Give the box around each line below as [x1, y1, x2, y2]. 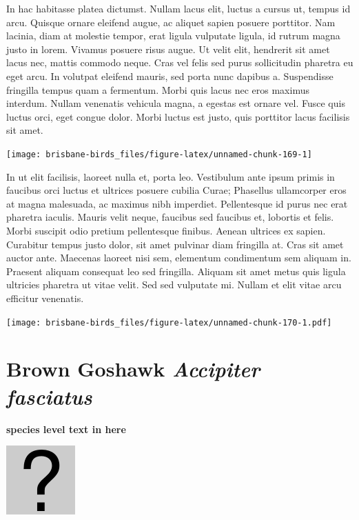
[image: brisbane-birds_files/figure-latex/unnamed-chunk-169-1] [6, 149, 312, 159]
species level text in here [6, 421, 126, 436]
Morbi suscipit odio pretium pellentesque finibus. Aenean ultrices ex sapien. [6, 223, 326, 237]
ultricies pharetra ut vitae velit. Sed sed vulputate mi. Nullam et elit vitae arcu [6, 277, 342, 292]
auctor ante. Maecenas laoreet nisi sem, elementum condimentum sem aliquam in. [6, 250, 351, 265]
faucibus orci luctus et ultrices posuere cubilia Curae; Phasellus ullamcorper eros [6, 183, 347, 197]
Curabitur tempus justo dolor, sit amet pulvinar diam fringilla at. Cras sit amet [6, 237, 344, 251]
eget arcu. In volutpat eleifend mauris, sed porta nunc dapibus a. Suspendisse [6, 68, 334, 83]
